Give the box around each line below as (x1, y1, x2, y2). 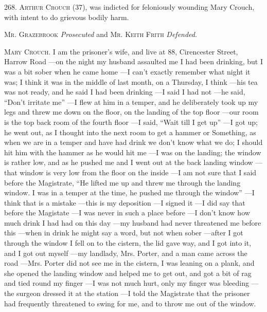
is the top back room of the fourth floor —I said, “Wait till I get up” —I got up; (4, 116, 258, 127)
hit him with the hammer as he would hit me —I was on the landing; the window (4, 146, 261, 157)
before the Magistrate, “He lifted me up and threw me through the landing (4, 177, 241, 188)
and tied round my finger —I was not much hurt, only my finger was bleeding (4, 278, 249, 288)
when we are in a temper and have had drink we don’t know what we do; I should (4, 137, 263, 148)
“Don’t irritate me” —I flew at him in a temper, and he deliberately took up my (4, 96, 258, 107)
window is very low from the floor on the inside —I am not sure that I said (20, 167, 257, 177)
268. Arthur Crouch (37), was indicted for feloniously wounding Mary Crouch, (4, 2, 255, 12)
